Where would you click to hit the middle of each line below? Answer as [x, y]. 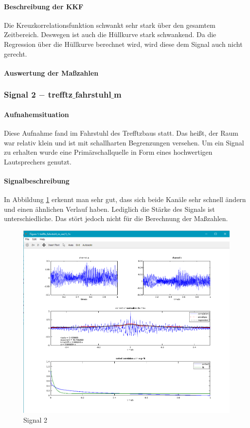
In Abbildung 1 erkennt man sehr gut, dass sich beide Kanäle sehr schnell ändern [125, 199]
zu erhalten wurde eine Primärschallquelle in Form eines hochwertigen [108, 152]
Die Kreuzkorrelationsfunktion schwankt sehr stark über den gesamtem [110, 25]
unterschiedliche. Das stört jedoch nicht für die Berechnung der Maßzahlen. [116, 218]
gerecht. [16, 53]
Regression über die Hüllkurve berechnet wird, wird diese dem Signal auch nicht [123, 44]
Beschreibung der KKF [44, 6]
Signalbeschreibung [37, 180]
